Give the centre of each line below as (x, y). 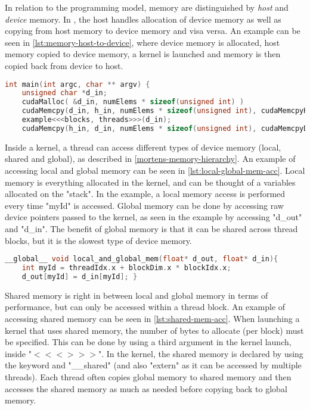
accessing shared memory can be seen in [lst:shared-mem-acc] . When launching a (152, 318)
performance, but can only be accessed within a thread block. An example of (145, 307)
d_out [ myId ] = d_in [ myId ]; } (80, 276)
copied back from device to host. (64, 65)
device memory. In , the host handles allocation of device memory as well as (143, 19)
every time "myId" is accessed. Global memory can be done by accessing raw (144, 205)
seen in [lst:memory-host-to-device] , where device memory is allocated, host (142, 42)
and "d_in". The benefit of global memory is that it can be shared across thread (151, 228)
